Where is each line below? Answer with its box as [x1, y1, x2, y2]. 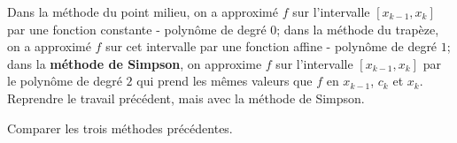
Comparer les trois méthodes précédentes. [7, 118, 233, 137]
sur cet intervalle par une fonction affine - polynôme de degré [105, 37, 438, 56]
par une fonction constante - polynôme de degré [7, 19, 267, 38]
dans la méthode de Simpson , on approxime [7, 54, 262, 72]
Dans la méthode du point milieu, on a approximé [7, 3, 278, 20]
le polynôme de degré [7, 71, 122, 90]
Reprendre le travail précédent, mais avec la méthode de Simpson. [7, 88, 365, 107]
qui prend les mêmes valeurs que [136, 71, 313, 90]
